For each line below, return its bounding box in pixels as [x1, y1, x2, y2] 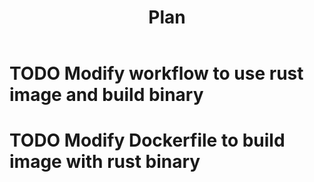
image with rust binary [9, 151, 201, 173]
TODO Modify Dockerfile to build [9, 129, 286, 152]
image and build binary [9, 84, 204, 106]
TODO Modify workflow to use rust [9, 62, 304, 85]
